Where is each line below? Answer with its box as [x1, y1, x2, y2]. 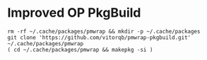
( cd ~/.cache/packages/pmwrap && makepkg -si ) [7, 46, 153, 53]
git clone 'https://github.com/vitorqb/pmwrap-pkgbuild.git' [7, 33, 191, 41]
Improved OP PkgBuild [7, 5, 141, 21]
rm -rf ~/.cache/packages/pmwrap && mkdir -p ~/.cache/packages [7, 28, 201, 35]
